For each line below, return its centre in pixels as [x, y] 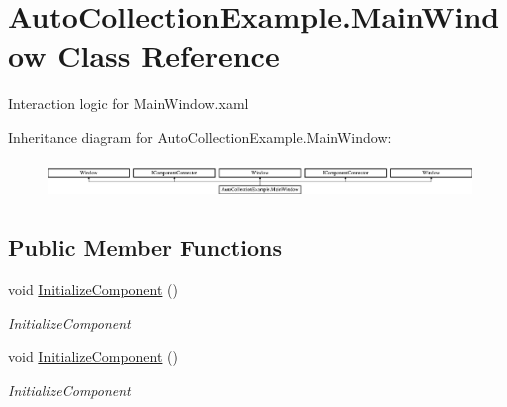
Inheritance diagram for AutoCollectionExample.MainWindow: [200, 136]
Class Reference [168, 55]
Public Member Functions [145, 247]
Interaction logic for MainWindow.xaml [128, 103]
